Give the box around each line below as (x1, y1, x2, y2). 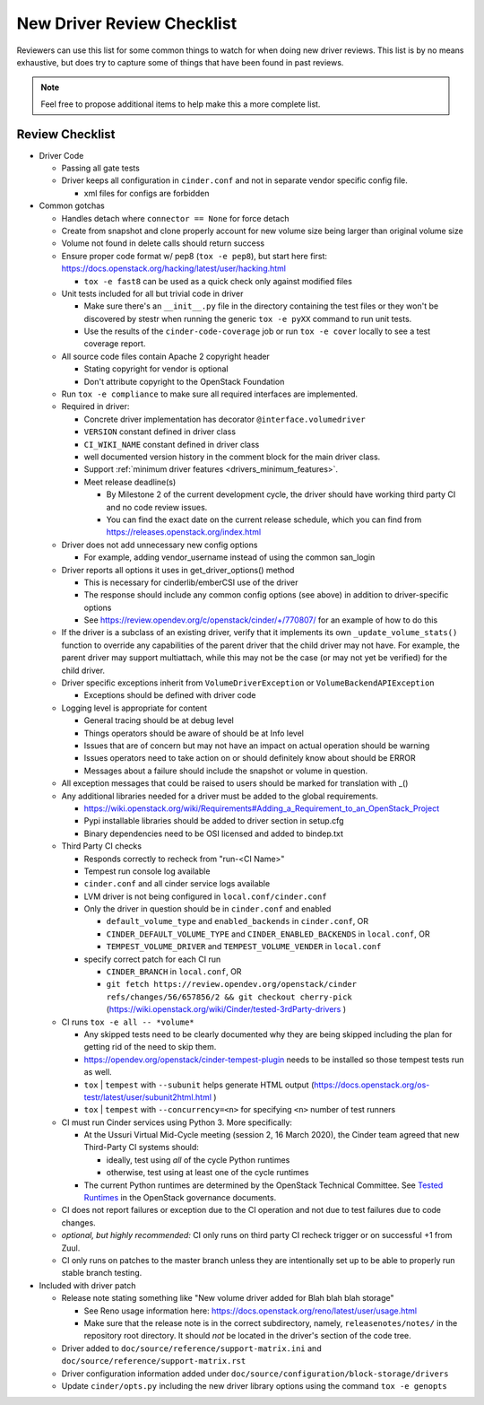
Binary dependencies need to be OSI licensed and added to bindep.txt (83, 828, 344, 839)
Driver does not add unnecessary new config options (61, 539, 258, 550)
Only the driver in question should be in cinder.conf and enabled (83, 903, 332, 914)
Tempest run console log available (83, 866, 211, 877)
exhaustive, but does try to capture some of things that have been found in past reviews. (16, 57, 344, 67)
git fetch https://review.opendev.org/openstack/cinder (106, 979, 358, 990)
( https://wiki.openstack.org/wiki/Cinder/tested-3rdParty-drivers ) (106, 1004, 347, 1015)
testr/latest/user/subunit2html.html (83, 1091, 212, 1103)
